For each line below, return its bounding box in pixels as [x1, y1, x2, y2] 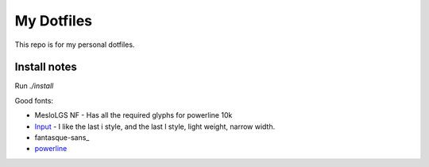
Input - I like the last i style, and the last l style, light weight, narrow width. [34, 122, 276, 131]
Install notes [14, 60, 77, 74]
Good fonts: [14, 95, 54, 105]
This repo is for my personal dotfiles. [14, 40, 135, 49]
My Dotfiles [14, 12, 93, 29]
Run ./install [14, 81, 54, 91]
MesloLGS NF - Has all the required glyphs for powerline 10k [34, 111, 233, 120]
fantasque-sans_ [34, 133, 90, 142]
